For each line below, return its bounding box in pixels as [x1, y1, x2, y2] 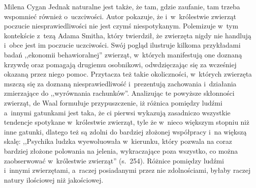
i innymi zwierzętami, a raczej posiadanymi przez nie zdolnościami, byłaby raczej [4, 165, 251, 175]
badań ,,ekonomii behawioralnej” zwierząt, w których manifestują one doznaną [4, 49, 242, 59]
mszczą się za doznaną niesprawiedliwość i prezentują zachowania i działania [4, 78, 237, 88]
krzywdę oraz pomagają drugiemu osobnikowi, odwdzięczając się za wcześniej [4, 59, 237, 69]
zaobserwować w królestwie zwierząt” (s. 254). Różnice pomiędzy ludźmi [4, 155, 224, 165]
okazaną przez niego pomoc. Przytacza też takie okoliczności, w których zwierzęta [4, 69, 252, 79]
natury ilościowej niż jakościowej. [4, 174, 103, 185]
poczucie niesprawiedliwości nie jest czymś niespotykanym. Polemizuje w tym [4, 21, 238, 31]
